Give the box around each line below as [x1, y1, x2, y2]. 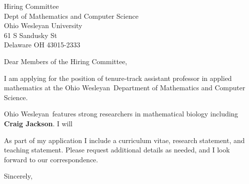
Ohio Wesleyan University [4, 20, 83, 31]
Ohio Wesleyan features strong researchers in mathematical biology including [4, 109, 238, 119]
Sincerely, [4, 171, 33, 181]
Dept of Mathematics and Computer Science [4, 10, 139, 21]
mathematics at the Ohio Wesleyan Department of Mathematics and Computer [4, 82, 246, 93]
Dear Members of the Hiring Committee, [4, 56, 127, 66]
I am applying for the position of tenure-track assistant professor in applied [4, 73, 232, 83]
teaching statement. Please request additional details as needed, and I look [4, 145, 230, 155]
